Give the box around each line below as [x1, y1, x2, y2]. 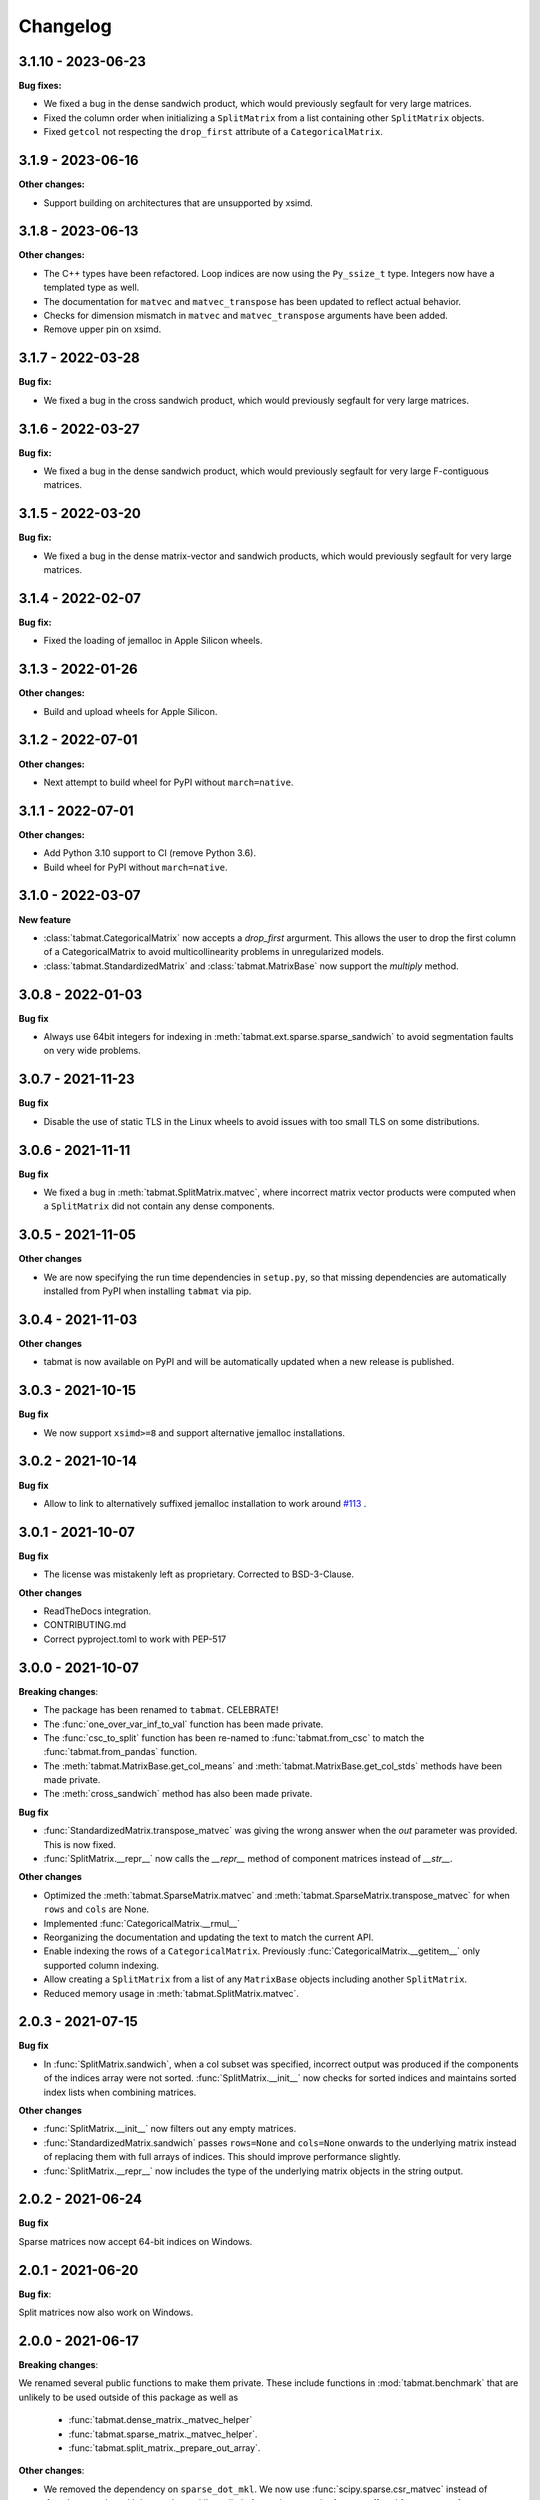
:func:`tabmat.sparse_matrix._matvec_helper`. [68, 2428, 258, 2440]
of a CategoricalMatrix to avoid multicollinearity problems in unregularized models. [43, 946, 384, 958]
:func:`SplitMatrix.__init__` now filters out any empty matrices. [43, 2123, 297, 2135]
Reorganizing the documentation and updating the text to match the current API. [43, 1931, 374, 1943]
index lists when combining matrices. [43, 2086, 197, 2098]
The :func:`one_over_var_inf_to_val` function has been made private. [43, 1718, 324, 1730]
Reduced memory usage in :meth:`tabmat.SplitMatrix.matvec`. [43, 1987, 300, 1999]
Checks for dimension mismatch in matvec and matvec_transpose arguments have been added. [43, 310, 449, 321]
